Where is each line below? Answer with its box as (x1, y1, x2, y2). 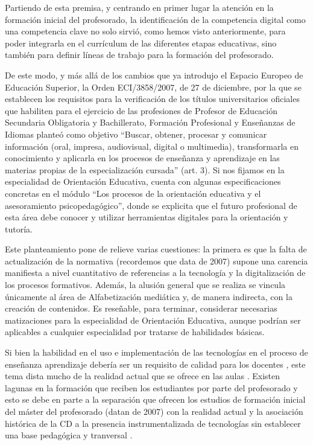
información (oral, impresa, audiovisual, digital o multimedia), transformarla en (5, 139, 299, 152)
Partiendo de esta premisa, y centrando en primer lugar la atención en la (5, 1, 274, 13)
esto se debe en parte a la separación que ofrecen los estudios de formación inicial (5, 393, 306, 406)
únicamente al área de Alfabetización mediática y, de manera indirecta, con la (5, 290, 292, 303)
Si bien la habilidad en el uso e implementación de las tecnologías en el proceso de (5, 346, 308, 359)
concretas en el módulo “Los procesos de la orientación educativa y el (5, 187, 261, 199)
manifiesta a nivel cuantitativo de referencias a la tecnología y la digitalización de (5, 266, 306, 279)
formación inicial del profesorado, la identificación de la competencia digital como (5, 13, 306, 25)
